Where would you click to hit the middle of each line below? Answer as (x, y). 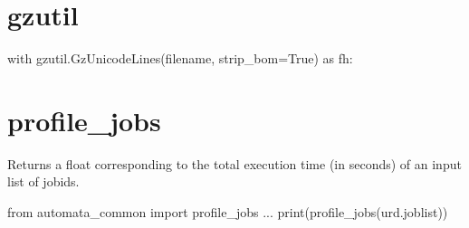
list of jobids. (43, 181)
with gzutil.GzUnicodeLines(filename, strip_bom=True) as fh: (180, 58)
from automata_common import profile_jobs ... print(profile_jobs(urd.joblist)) (228, 212)
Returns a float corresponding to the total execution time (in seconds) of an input (234, 163)
